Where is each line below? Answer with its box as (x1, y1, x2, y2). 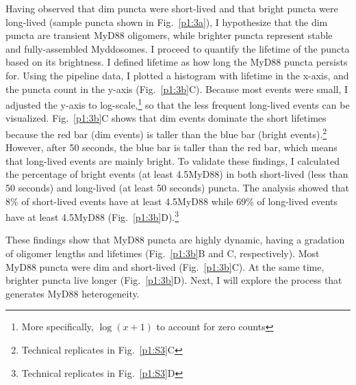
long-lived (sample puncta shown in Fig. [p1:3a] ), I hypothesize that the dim (5, 14, 328, 29)
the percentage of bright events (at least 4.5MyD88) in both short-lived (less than (5, 167, 348, 181)
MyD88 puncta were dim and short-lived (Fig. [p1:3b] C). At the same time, (5, 259, 325, 274)
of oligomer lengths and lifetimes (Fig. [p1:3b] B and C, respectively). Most (5, 246, 320, 261)
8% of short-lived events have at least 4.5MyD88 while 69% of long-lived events (5, 194, 338, 208)
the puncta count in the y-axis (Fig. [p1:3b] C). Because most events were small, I (5, 81, 348, 96)
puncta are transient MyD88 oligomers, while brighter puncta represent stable (5, 28, 333, 42)
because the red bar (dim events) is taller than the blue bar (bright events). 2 (5, 125, 327, 141)
